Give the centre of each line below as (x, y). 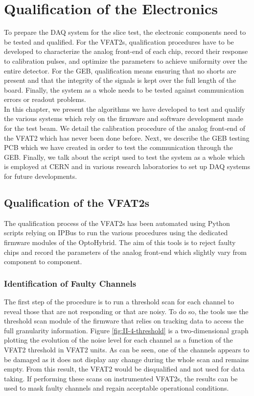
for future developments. (41, 176)
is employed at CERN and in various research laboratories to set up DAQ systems (127, 166)
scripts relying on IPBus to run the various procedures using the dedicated (116, 233)
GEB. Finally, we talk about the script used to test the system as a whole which (125, 157)
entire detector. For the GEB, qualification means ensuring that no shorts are (120, 70)
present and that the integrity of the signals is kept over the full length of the (120, 80)
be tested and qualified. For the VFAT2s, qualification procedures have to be (119, 41)
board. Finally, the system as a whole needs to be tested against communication (124, 89)
